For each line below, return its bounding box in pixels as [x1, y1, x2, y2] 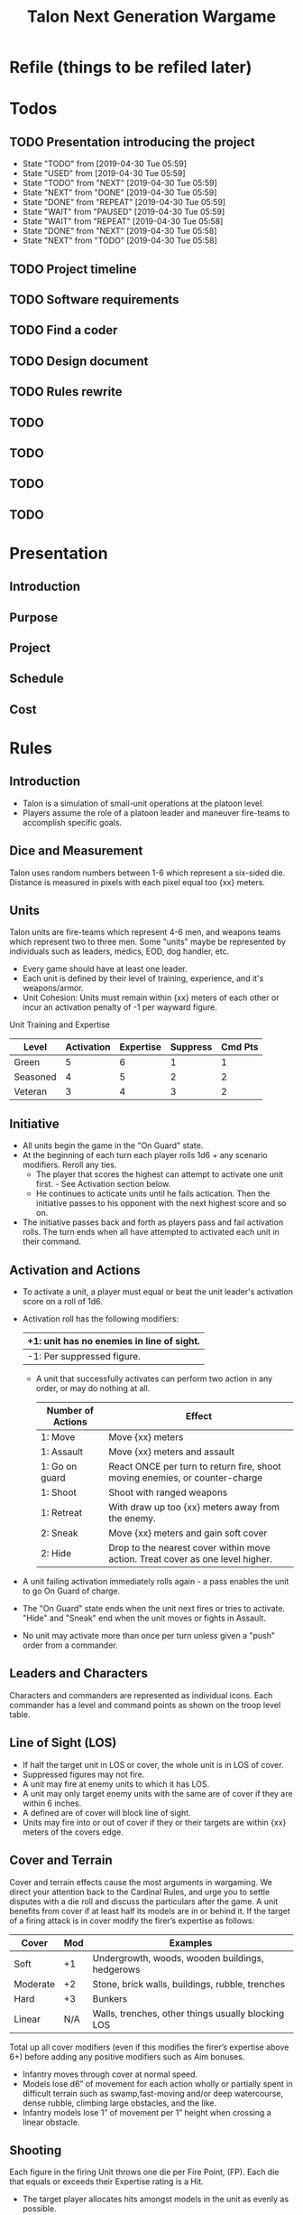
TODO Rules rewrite [9, 384, 124, 399]
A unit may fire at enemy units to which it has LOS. [22, 1778, 210, 1790]
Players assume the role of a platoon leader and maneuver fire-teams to [22, 807, 290, 818]
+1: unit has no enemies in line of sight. [26, 1335, 200, 1348]
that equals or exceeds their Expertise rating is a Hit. [9, 2176, 205, 2187]
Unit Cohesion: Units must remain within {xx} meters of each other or [22, 992, 280, 1004]
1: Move [40, 1431, 76, 1444]
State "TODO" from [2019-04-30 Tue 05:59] [22, 158, 188, 169]
